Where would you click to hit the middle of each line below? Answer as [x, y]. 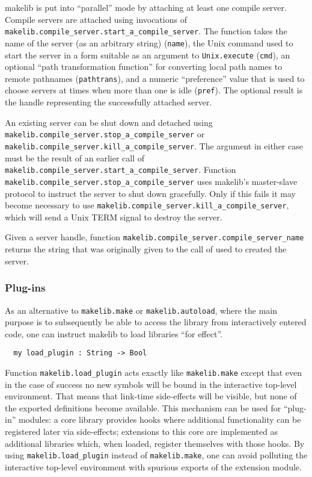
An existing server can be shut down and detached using [109, 122]
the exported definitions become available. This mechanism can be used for [143, 407]
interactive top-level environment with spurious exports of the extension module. [153, 466]
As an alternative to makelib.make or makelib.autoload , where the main [141, 310]
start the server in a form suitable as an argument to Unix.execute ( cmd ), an [148, 55]
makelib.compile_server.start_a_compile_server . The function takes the [146, 31]
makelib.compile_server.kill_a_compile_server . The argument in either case [154, 146]
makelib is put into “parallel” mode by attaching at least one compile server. [146, 7]
